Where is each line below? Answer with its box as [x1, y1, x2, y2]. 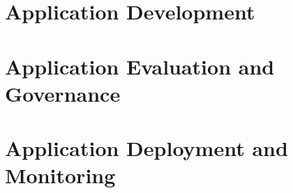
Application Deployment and [5, 134, 288, 162]
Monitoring [5, 161, 116, 190]
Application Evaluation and [5, 52, 275, 80]
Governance [5, 79, 121, 107]
